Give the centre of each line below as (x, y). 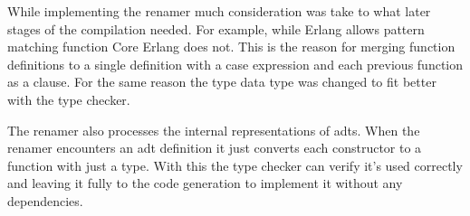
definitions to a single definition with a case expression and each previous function (235, 64)
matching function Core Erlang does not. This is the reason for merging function (231, 47)
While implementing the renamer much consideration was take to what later (219, 11)
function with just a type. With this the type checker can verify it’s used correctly (235, 165)
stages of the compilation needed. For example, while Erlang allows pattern (216, 28)
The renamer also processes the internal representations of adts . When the (214, 130)
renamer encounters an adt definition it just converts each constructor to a (215, 148)
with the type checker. (69, 99)
